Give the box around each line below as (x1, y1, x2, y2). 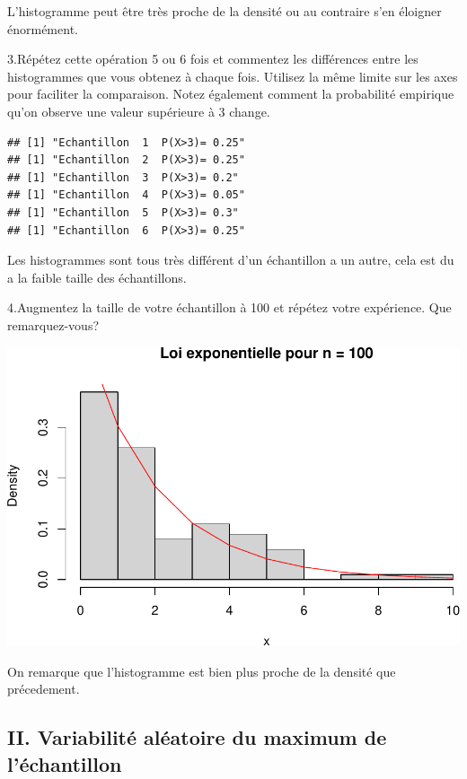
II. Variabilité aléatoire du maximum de (7, 723, 387, 751)
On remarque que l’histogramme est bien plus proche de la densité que (7, 661, 396, 680)
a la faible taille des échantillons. (7, 267, 187, 286)
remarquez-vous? (7, 315, 100, 334)
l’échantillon (7, 749, 122, 777)
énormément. (7, 19, 78, 38)
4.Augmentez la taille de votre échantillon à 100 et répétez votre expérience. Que (7, 298, 452, 317)
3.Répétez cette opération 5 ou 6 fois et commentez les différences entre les (7, 49, 419, 68)
